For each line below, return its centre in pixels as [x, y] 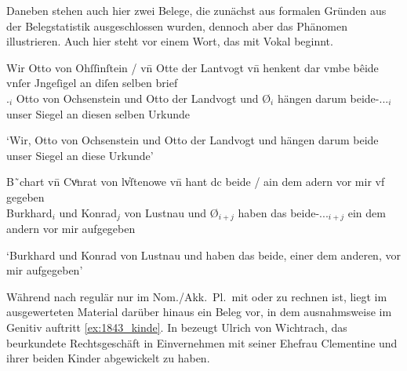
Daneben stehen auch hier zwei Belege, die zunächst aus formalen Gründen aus [196, 10]
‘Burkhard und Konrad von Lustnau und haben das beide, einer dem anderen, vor [203, 255]
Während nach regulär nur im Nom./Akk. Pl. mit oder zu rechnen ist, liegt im [197, 296]
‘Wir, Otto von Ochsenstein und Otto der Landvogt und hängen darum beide [193, 140]
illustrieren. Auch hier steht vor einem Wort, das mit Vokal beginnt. [170, 41]
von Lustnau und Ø [171, 212]
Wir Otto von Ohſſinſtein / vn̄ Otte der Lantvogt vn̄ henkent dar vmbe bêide [193, 67]
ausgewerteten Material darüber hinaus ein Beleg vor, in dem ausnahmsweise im [199, 312]
